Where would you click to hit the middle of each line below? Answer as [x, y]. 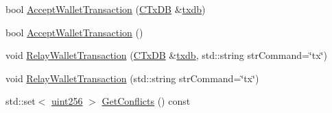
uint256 [67, 101]
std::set [21, 101]
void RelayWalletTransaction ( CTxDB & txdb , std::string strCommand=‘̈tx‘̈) [166, 55]
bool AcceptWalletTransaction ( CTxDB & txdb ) [106, 9]
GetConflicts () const [146, 101]
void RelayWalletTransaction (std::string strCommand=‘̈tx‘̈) [132, 78]
